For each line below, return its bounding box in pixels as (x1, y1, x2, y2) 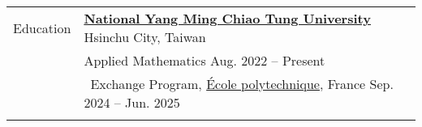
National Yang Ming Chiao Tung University (84, 9, 371, 28)
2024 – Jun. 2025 (84, 93, 180, 112)
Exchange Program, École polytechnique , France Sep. (90, 74, 394, 93)
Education (13, 18, 71, 37)
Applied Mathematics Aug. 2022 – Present (84, 51, 325, 70)
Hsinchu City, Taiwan (84, 28, 206, 46)
